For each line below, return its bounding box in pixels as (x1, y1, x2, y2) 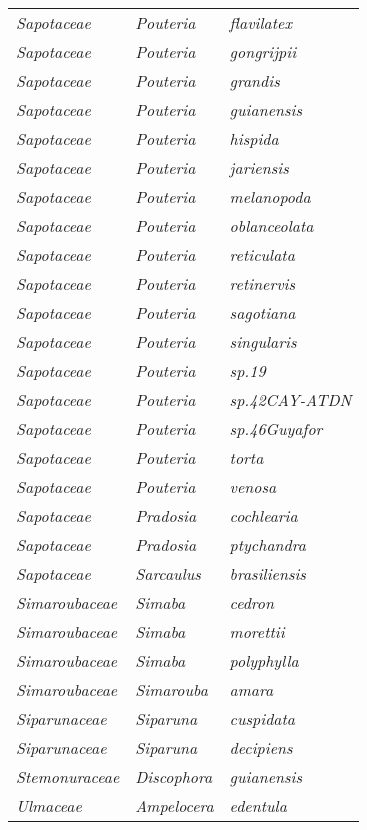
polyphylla (229, 649, 299, 672)
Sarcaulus (135, 562, 201, 585)
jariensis (229, 156, 289, 179)
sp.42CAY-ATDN (229, 388, 352, 411)
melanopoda (229, 185, 311, 208)
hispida (229, 127, 279, 150)
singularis (229, 330, 297, 353)
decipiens (229, 736, 293, 759)
